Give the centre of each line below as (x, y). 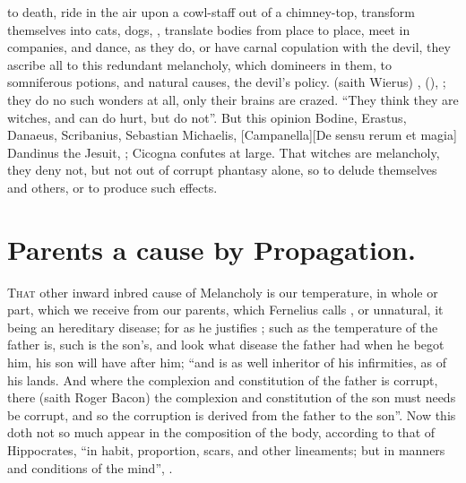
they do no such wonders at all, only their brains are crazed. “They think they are (233, 99)
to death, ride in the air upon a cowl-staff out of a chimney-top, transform (211, 12)
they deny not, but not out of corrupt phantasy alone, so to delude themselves (222, 170)
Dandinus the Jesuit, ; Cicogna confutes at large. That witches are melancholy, (224, 152)
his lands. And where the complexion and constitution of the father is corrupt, (223, 379)
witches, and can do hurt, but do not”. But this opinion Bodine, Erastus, (207, 117)
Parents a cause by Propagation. (211, 249)
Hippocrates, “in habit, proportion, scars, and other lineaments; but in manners (226, 450)
